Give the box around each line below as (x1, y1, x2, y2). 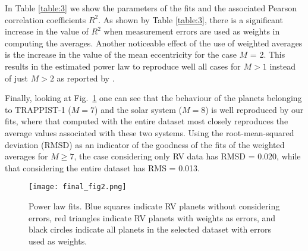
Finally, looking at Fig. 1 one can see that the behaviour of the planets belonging (5, 92, 302, 104)
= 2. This (250, 48, 285, 61)
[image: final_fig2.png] (29, 183, 127, 192)
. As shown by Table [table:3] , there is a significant (98, 13, 283, 26)
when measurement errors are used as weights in (103, 25, 280, 37)
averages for (5, 150, 48, 162)
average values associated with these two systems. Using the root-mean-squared (5, 126, 294, 139)
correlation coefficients (5, 13, 86, 26)
